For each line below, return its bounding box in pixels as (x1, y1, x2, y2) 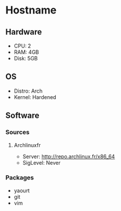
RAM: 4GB (13, 49, 39, 56)
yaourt (13, 187, 30, 194)
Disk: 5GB (13, 55, 38, 62)
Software (5, 111, 40, 121)
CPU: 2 (13, 42, 31, 49)
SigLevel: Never (22, 159, 61, 166)
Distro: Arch (13, 87, 43, 94)
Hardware (5, 27, 42, 37)
